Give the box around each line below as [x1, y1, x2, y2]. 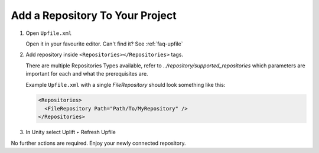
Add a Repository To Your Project [11, 9, 177, 22]
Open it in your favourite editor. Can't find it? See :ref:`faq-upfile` [25, 40, 183, 47]
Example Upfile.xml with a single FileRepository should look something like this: [25, 81, 226, 88]
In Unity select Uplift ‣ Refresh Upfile [25, 129, 116, 136]
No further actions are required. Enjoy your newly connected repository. [11, 139, 186, 147]
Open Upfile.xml [25, 30, 72, 37]
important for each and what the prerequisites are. [25, 70, 148, 77]
